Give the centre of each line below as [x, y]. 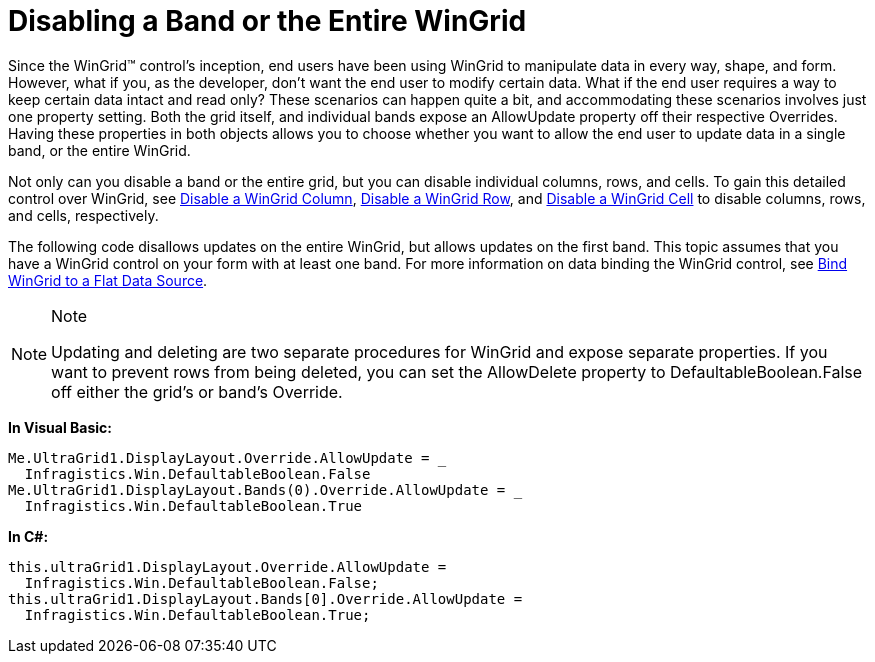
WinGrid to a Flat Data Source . [108, 280]
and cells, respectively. [83, 215]
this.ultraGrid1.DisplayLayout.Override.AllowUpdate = [227, 566]
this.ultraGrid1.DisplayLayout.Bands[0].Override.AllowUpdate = [265, 598]
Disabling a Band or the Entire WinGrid [267, 21]
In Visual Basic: [60, 427]
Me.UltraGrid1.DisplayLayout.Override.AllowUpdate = [219, 457]
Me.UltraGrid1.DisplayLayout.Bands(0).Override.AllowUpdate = [257, 489]
